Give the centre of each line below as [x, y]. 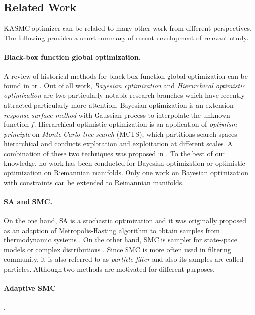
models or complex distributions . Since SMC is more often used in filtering [118, 249]
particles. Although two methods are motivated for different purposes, [109, 269]
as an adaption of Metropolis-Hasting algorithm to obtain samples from [112, 230]
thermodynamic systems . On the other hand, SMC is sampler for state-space [121, 240]
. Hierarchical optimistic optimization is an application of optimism [136, 124]
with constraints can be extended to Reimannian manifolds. [94, 182]
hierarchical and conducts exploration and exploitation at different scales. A [118, 143]
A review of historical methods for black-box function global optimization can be [126, 76]
